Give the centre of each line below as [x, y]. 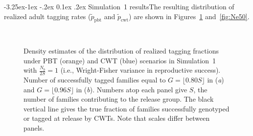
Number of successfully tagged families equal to [95, 80]
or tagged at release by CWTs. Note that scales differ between [117, 118]
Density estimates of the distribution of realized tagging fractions [121, 50]
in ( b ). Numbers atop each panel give [132, 89]
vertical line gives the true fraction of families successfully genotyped [126, 108]
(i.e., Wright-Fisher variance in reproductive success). [140, 70]
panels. [34, 127]
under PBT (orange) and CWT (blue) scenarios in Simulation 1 [120, 60]
